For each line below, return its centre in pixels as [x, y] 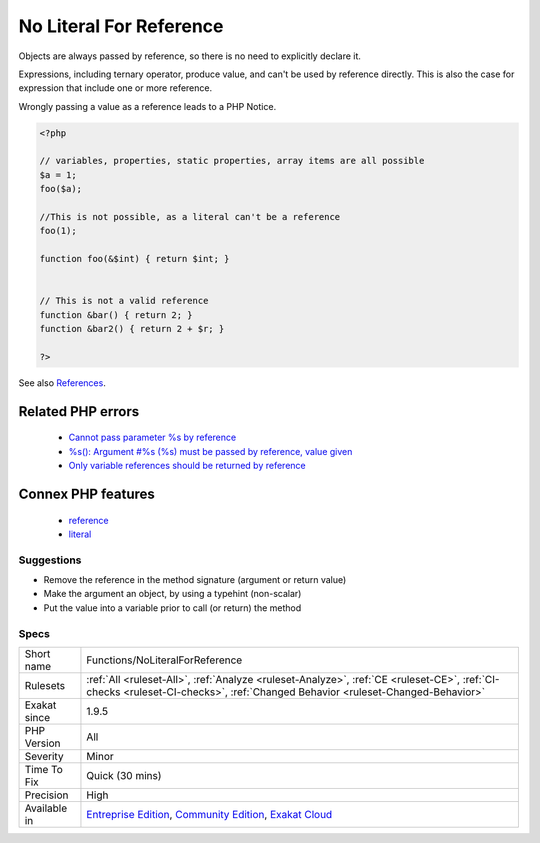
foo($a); [61, 189]
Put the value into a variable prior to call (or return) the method [172, 607]
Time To [44, 769]
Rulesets [44, 685]
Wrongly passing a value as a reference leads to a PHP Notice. [147, 106]
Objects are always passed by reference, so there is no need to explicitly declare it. [190, 56]
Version [42, 743]
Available [46, 808]
